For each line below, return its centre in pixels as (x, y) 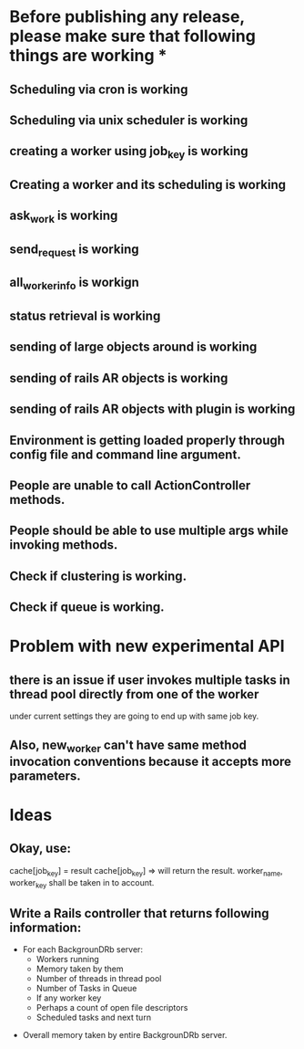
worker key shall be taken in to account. (82, 883)
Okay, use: (40, 849)
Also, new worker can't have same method (128, 746)
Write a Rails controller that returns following (140, 913)
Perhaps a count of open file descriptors (112, 1008)
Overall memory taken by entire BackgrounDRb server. (125, 1035)
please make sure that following (133, 36)
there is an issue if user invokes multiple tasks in (150, 680)
